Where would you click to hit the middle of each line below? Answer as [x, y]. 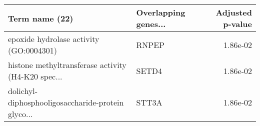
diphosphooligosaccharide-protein [66, 102]
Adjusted [234, 12]
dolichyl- [23, 91]
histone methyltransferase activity [67, 65]
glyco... [20, 114]
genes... [151, 24]
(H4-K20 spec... [35, 76]
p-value [237, 24]
